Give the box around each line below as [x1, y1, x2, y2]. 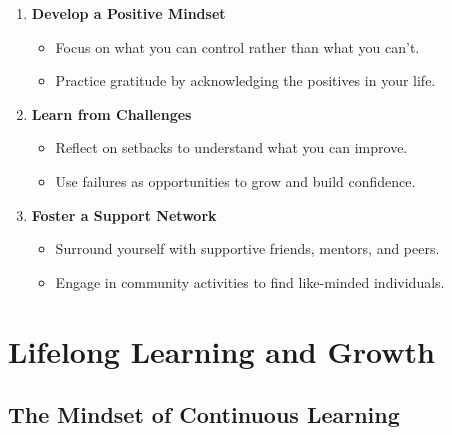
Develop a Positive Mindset [31, 3, 226, 23]
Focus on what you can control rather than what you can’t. [55, 36, 420, 57]
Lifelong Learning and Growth [8, 330, 435, 371]
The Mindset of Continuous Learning [8, 399, 400, 430]
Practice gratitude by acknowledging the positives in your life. [55, 70, 436, 91]
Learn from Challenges [31, 103, 192, 124]
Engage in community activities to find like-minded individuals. [55, 271, 445, 292]
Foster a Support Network [31, 204, 217, 225]
